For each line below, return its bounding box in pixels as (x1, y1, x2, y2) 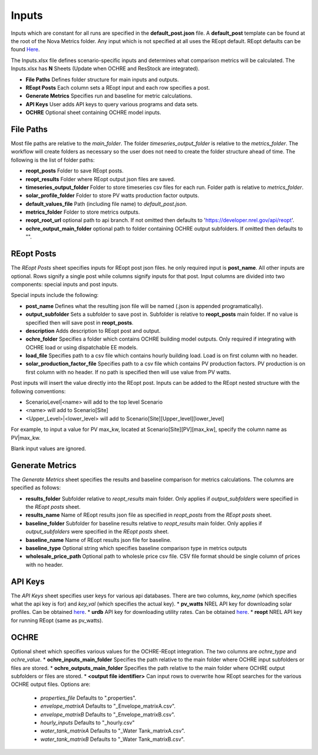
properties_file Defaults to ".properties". (40, 694, 137, 701)
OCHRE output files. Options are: (11, 681, 91, 688)
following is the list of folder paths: (11, 156, 95, 164)
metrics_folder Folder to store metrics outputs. (25, 208, 140, 215)
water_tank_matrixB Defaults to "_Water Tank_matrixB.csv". (40, 736, 185, 743)
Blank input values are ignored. (11, 444, 87, 452)
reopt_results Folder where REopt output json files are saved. (25, 175, 175, 182)
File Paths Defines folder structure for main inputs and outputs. (25, 76, 179, 83)
